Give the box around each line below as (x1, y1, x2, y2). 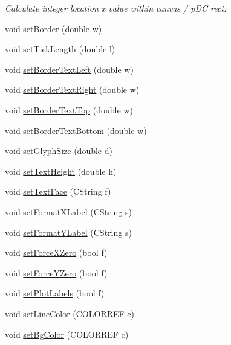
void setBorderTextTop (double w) (5, 103, 133, 116)
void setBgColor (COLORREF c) (5, 327, 129, 340)
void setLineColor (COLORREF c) (5, 307, 135, 320)
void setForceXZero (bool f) (5, 246, 108, 259)
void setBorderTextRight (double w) (5, 83, 140, 96)
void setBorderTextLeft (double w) (5, 62, 134, 75)
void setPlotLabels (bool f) (5, 287, 105, 300)
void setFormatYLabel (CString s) (5, 226, 132, 238)
